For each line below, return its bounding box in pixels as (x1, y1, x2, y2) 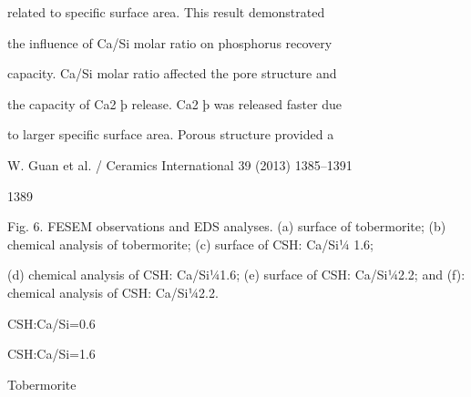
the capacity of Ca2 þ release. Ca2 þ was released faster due (7, 94, 343, 113)
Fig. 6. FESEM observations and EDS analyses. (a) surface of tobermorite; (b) (7, 217, 446, 236)
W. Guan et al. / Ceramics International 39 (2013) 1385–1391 (7, 155, 353, 174)
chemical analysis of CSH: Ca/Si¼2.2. (7, 282, 219, 301)
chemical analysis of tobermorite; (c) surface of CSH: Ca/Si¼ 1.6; (7, 234, 374, 253)
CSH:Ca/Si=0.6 (7, 313, 96, 332)
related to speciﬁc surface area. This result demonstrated (7, 3, 325, 21)
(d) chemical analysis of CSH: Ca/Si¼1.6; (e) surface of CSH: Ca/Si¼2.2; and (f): (7, 265, 466, 284)
